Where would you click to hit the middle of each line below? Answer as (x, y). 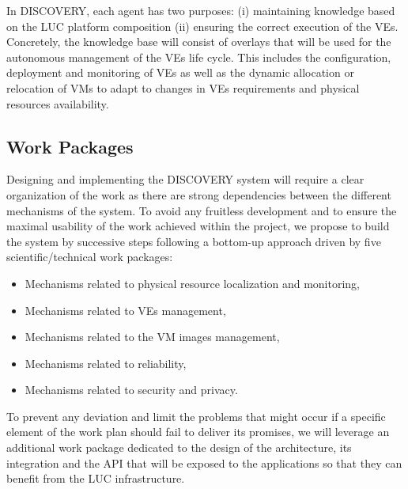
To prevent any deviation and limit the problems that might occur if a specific (196, 416)
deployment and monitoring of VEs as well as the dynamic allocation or (180, 72)
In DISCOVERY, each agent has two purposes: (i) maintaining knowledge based (201, 10)
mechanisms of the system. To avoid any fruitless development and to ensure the (202, 210)
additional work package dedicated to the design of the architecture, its (179, 447)
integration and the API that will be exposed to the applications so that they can (204, 462)
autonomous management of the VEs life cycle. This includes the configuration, (199, 57)
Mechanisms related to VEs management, (125, 310)
